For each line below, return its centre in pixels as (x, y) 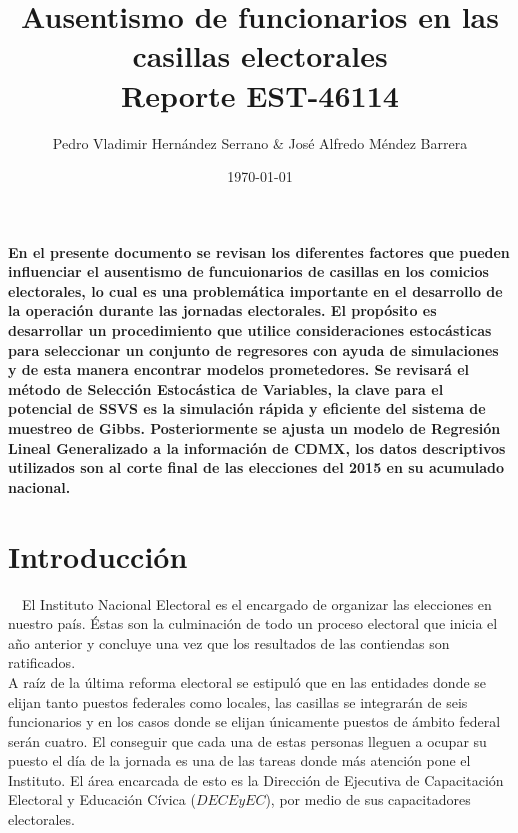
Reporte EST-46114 (260, 94)
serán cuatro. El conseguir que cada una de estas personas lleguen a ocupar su (247, 740)
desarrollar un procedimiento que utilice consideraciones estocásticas (250, 330)
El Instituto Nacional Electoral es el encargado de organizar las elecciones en (256, 603)
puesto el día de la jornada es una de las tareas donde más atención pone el (239, 760)
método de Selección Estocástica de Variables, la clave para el (226, 388)
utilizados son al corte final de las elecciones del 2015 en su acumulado (256, 467)
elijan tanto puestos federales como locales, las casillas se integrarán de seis (238, 701)
